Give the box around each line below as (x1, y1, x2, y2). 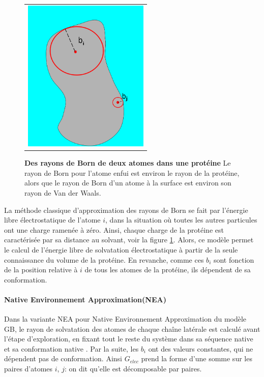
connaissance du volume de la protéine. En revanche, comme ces (4, 254, 204, 265)
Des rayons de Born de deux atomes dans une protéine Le (24, 158, 231, 168)
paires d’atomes (4, 363, 53, 374)
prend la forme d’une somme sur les (141, 353, 252, 364)
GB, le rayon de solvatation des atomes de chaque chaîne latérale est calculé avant (4, 323, 260, 334)
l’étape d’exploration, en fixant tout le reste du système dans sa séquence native (4, 333, 253, 344)
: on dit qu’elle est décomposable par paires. (64, 363, 202, 374)
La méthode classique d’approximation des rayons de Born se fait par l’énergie (4, 204, 248, 215)
